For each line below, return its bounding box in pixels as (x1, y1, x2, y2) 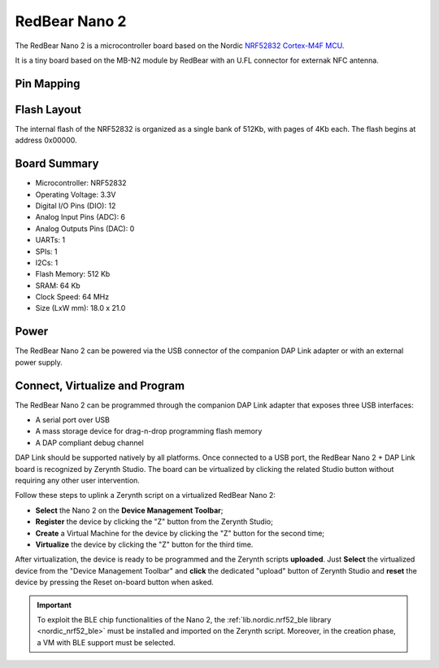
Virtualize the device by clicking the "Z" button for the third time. (35, 539, 254, 549)
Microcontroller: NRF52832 (35, 178, 127, 188)
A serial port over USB (35, 415, 110, 425)
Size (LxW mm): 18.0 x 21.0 (35, 303, 126, 313)
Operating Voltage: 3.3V (35, 190, 116, 199)
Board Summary (15, 157, 99, 171)
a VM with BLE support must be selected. (37, 637, 176, 647)
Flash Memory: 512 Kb (35, 269, 111, 279)
